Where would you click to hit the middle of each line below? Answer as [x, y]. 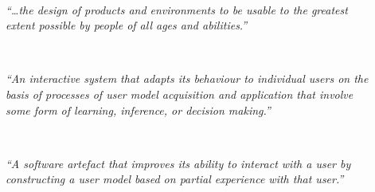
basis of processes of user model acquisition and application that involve [180, 94]
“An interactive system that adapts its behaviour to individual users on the [187, 78]
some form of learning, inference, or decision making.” [138, 110]
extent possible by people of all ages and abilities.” [127, 25]
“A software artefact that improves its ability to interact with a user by [178, 163]
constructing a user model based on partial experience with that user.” [175, 179]
